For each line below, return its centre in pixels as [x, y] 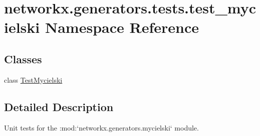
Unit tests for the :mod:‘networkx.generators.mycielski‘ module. [101, 127]
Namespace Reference [122, 27]
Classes [23, 59]
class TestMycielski [33, 79]
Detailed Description [59, 106]
